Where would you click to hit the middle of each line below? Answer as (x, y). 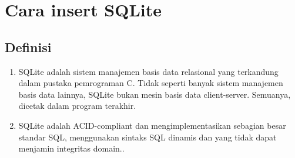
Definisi (28, 47)
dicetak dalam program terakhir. (77, 106)
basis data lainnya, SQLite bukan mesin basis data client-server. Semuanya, (155, 94)
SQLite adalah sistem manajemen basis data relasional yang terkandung (148, 71)
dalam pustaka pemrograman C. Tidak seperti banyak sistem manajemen (151, 83)
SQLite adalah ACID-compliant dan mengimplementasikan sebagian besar (152, 125)
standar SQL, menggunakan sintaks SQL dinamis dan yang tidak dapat (147, 137)
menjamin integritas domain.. (71, 148)
